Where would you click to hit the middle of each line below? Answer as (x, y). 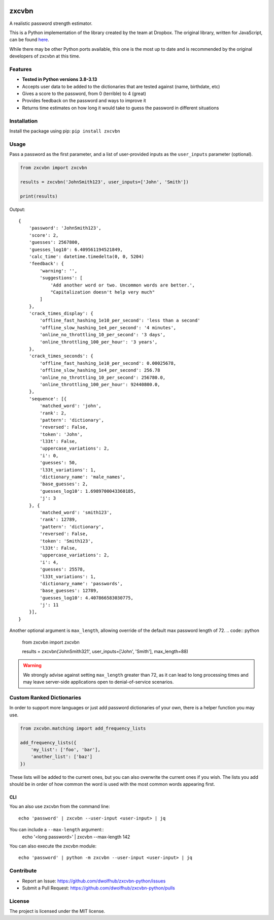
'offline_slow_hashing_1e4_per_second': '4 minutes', (108, 327)
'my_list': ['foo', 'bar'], (66, 750)
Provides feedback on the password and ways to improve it (84, 101)
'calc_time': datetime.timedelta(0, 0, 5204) (87, 256)
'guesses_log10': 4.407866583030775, (87, 598)
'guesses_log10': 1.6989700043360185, (88, 491)
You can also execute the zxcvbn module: (53, 846)
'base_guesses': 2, (64, 484)
